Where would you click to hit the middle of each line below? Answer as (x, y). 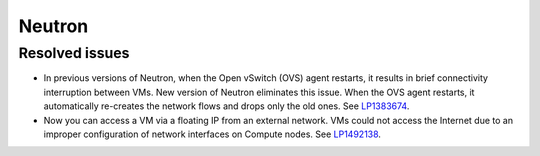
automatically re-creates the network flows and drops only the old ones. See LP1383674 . (226, 106)
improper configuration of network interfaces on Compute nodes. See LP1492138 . (212, 134)
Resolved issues (74, 53)
